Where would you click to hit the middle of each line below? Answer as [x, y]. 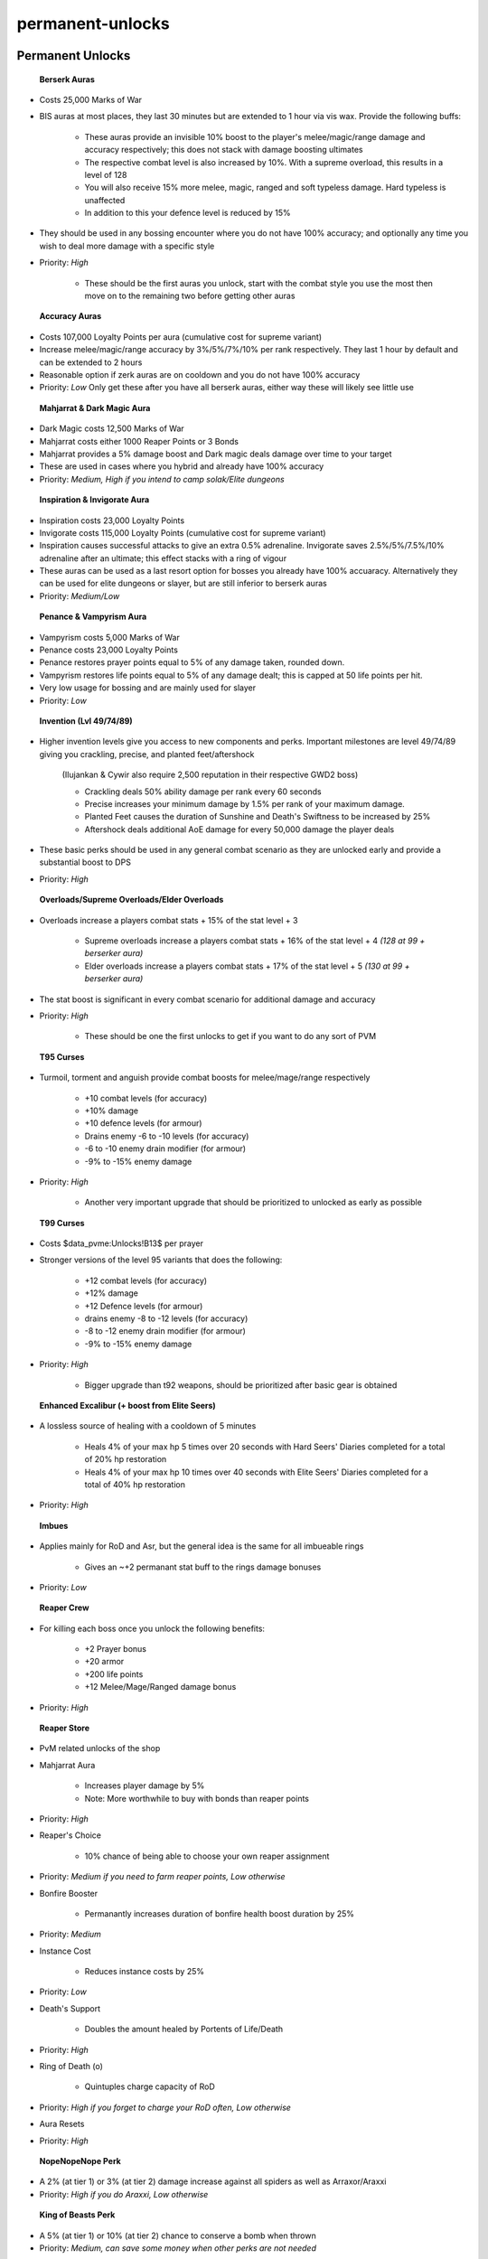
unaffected [105, 200]
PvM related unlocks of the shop [100, 1748]
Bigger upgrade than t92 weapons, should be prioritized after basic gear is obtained [241, 1385]
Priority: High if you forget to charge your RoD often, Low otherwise [165, 2107]
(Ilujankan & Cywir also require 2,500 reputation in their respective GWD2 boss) [210, 775]
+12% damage [112, 1293]
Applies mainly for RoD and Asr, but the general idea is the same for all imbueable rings [202, 1546]
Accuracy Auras [70, 316]
